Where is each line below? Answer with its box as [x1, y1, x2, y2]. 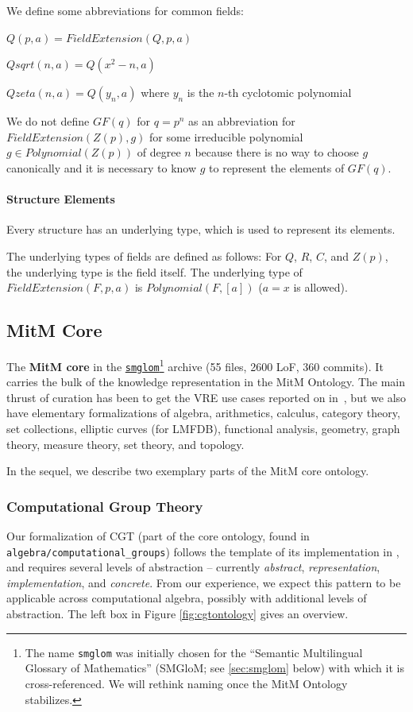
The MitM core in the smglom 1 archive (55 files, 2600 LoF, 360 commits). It [6, 355, 384, 374]
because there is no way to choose [195, 144, 359, 161]
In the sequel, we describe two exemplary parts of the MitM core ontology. [6, 462, 369, 479]
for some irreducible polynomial [149, 128, 303, 145]
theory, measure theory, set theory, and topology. [6, 435, 245, 452]
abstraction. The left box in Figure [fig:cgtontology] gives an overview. [6, 606, 349, 622]
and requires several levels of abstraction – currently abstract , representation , [6, 559, 380, 575]
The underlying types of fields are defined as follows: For [6, 247, 282, 264]
